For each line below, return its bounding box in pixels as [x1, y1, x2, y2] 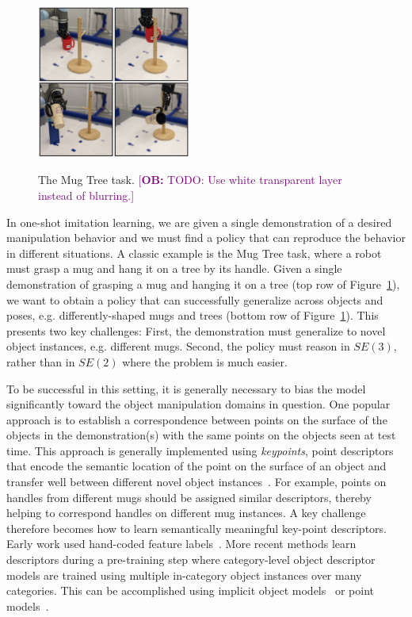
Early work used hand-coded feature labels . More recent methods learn [6, 535, 357, 552]
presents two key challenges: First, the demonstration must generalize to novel [6, 322, 386, 339]
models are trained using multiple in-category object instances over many [6, 566, 362, 583]
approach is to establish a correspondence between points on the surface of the [6, 411, 387, 427]
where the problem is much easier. [122, 353, 288, 370]
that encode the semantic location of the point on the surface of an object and [6, 458, 387, 474]
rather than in [6, 353, 75, 370]
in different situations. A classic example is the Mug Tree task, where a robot [6, 244, 382, 261]
